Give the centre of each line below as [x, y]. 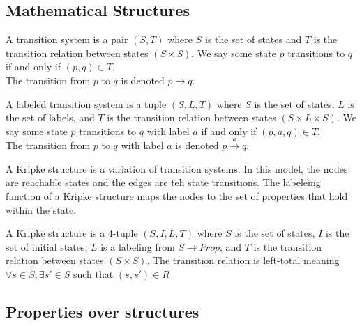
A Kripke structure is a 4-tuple [72, 233]
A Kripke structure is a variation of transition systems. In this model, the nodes [177, 168]
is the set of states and [253, 39]
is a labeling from [138, 246]
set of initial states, [47, 246]
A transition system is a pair [67, 39]
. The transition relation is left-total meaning [243, 260]
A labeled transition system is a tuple [86, 103]
